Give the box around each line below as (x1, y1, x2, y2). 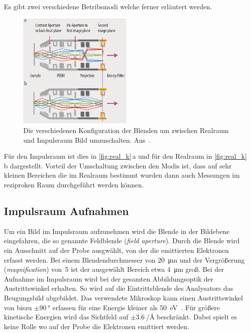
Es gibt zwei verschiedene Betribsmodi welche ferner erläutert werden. (4, 1, 212, 11)
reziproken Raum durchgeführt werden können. (4, 180, 144, 190)
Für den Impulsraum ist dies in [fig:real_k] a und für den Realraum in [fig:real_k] (4, 151, 247, 161)
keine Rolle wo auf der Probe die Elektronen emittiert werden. (4, 321, 189, 331)
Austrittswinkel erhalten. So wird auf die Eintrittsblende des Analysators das (4, 283, 234, 293)
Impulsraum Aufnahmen (4, 203, 129, 218)
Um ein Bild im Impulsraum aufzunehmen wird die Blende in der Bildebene (4, 226, 230, 236)
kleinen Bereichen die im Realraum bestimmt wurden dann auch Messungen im (4, 170, 240, 180)
